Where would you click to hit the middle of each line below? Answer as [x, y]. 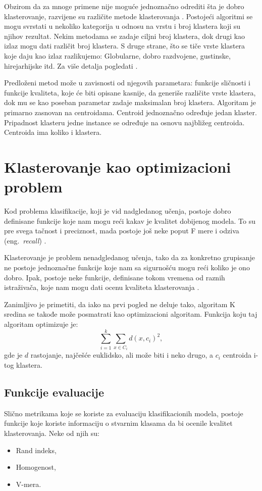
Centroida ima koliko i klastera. [53, 132]
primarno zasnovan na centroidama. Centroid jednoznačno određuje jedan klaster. [130, 112]
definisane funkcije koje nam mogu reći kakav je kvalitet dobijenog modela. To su [130, 220]
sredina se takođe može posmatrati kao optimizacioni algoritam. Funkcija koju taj [131, 314]
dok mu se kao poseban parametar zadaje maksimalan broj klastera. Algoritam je [130, 102]
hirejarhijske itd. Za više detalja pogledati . [71, 65]
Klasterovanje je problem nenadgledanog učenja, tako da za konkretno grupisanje [129, 257]
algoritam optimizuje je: [41, 324]
